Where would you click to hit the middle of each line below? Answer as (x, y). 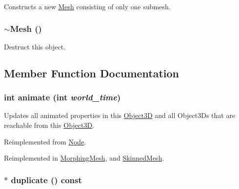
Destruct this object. (35, 46)
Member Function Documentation (92, 73)
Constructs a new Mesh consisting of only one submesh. (87, 6)
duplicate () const (46, 179)
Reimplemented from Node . (45, 141)
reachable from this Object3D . (49, 125)
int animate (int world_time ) (62, 97)
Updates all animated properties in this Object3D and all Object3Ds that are (120, 115)
